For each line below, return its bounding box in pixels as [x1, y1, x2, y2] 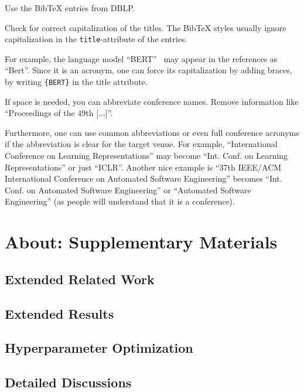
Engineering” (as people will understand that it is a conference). [5, 195, 235, 207]
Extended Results [5, 304, 114, 322]
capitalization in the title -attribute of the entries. [5, 33, 187, 45]
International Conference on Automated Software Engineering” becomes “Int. [5, 172, 282, 185]
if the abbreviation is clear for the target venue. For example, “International [5, 138, 278, 150]
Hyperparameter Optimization [5, 339, 193, 357]
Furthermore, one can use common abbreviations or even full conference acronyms [5, 126, 299, 138]
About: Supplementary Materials [5, 230, 278, 254]
